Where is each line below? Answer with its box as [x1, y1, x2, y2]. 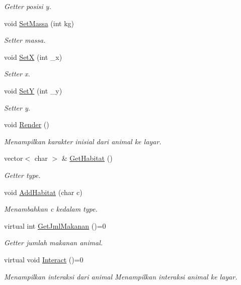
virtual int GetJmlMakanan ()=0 [4, 220, 106, 231]
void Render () [4, 119, 49, 130]
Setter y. [4, 102, 31, 113]
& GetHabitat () [61, 153, 113, 163]
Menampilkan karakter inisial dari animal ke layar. [4, 136, 162, 146]
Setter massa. [4, 35, 46, 45]
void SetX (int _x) [4, 51, 62, 62]
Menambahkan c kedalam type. [4, 204, 98, 214]
